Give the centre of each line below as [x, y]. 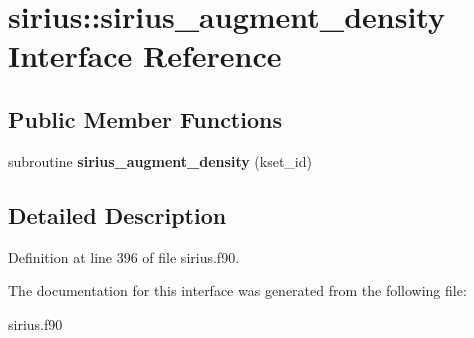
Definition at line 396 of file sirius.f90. [124, 256]
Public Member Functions [145, 118]
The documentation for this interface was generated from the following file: [237, 290]
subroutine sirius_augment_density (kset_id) [160, 160]
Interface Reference [145, 55]
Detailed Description [117, 214]
